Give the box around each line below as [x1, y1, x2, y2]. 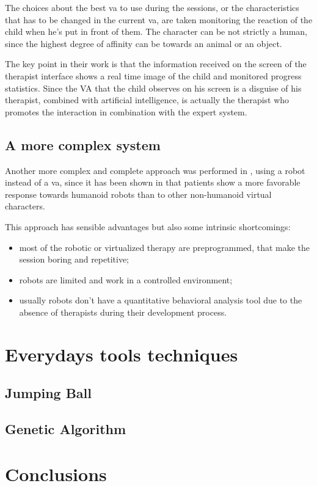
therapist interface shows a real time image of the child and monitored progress [5, 69, 302, 82]
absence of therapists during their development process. [19, 305, 227, 318]
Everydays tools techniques [5, 341, 238, 366]
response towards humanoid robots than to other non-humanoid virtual [5, 187, 272, 200]
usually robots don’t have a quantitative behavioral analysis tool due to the [19, 294, 302, 306]
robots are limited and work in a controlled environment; [19, 273, 233, 286]
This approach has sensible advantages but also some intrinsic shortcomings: [5, 220, 291, 233]
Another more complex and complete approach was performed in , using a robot [5, 164, 305, 176]
